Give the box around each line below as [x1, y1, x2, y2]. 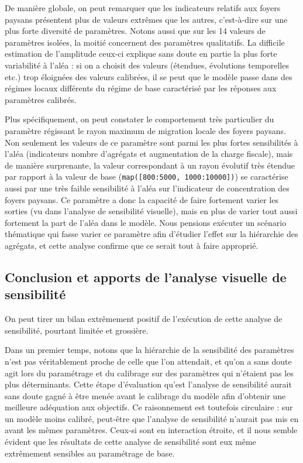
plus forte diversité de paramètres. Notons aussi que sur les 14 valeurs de [5, 25, 266, 37]
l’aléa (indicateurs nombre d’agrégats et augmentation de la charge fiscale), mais [5, 148, 293, 160]
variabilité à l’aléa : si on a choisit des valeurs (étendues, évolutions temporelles [5, 59, 289, 71]
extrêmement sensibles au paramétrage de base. [5, 447, 175, 459]
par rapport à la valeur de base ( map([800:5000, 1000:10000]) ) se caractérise [5, 170, 288, 183]
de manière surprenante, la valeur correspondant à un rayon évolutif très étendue [5, 159, 295, 171]
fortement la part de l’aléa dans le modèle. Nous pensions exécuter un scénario [5, 216, 287, 228]
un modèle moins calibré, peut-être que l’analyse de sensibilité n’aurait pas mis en [5, 412, 299, 424]
